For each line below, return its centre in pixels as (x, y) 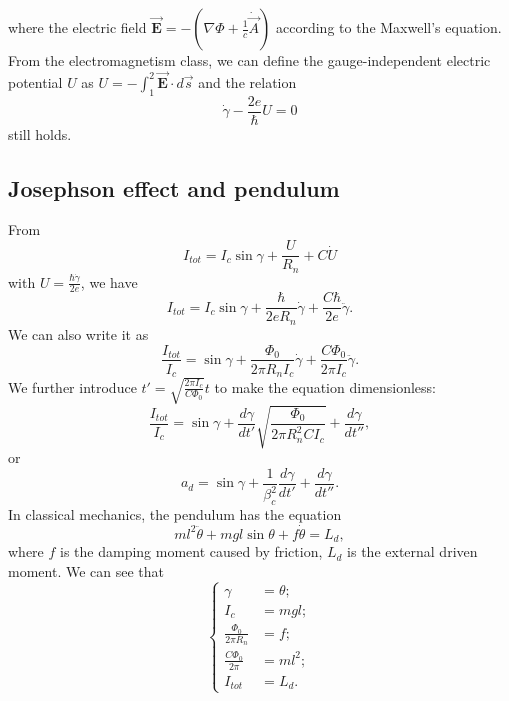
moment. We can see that (86, 570)
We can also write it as (78, 333)
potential (35, 81)
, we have (109, 281)
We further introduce (72, 386)
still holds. (40, 133)
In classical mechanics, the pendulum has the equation (175, 513)
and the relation (247, 81)
